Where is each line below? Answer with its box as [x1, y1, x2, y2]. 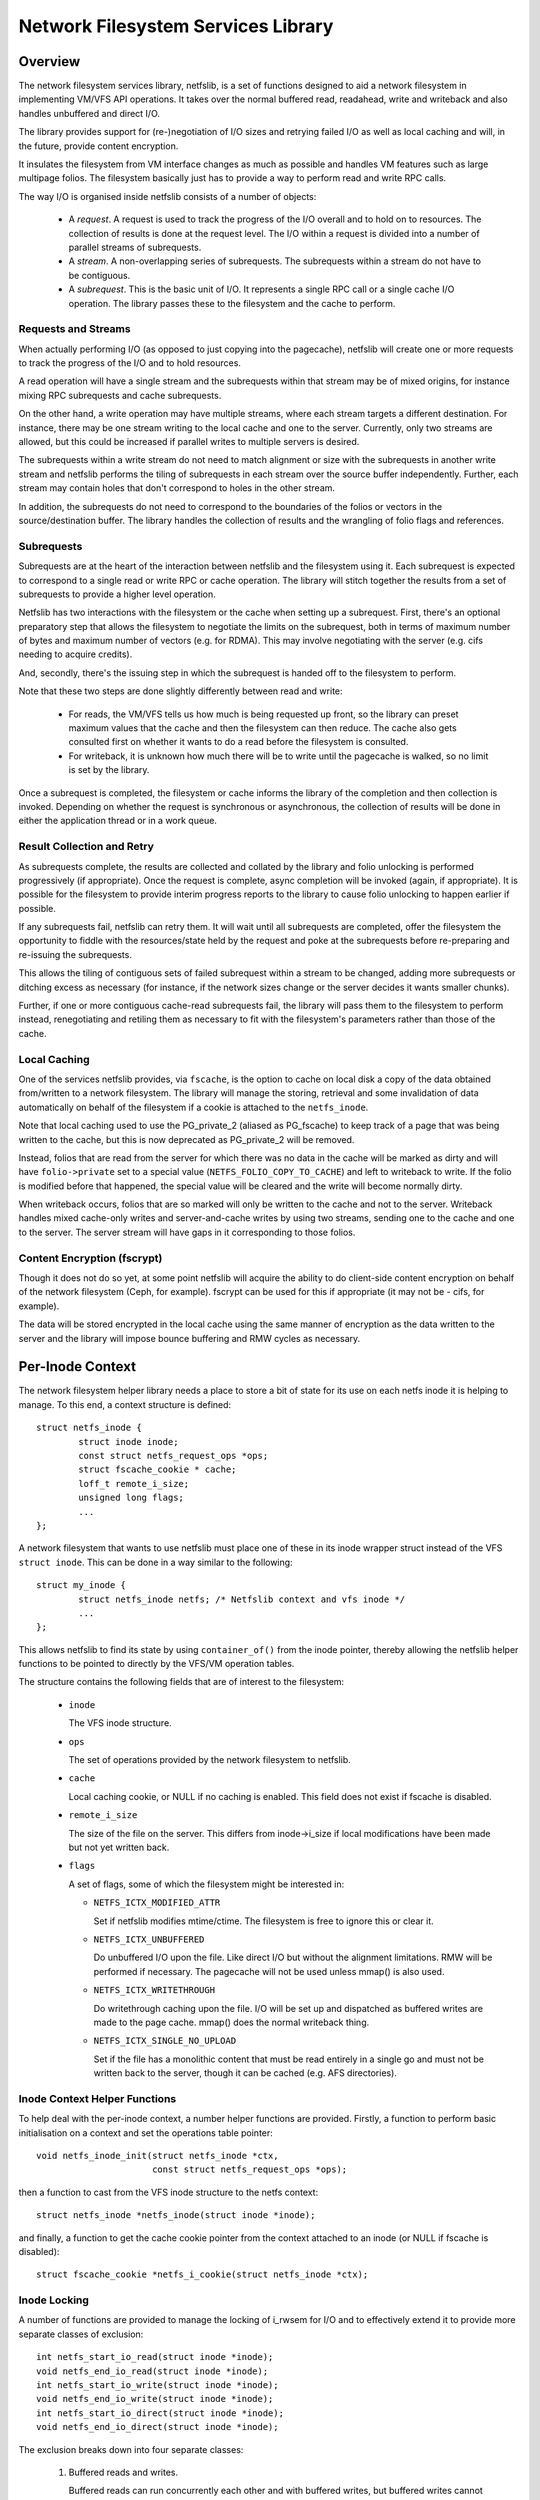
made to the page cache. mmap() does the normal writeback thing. [93, 2016, 370, 2028]
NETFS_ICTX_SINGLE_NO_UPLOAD [93, 2035, 237, 2047]
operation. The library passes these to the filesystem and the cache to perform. [68, 297, 396, 309]
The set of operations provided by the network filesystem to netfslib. [68, 1754, 352, 1766]
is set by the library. [68, 764, 150, 776]
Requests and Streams [18, 322, 131, 336]
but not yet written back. [68, 1841, 170, 1853]
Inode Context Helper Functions [18, 2091, 177, 2105]
